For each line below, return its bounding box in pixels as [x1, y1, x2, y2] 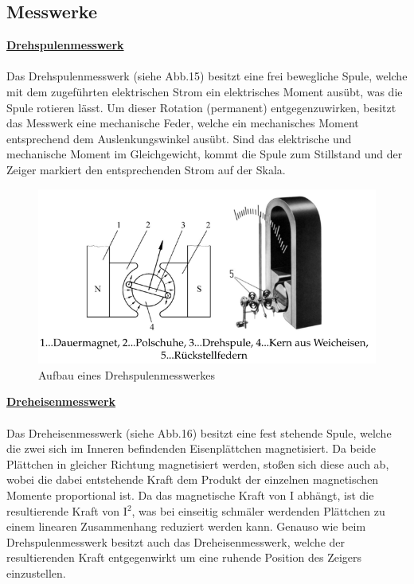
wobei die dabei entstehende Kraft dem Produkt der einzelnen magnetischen [6, 471, 379, 488]
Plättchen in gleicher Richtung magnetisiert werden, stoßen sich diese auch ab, [6, 455, 389, 472]
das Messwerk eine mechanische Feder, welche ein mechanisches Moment [6, 115, 359, 131]
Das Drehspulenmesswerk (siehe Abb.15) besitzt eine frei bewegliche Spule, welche [6, 68, 408, 84]
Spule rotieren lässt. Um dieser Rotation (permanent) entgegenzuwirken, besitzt [6, 99, 396, 115]
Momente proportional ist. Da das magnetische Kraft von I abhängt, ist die [6, 486, 374, 503]
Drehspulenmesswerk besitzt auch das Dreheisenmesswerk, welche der [6, 533, 346, 550]
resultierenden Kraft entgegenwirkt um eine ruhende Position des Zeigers [6, 549, 362, 566]
